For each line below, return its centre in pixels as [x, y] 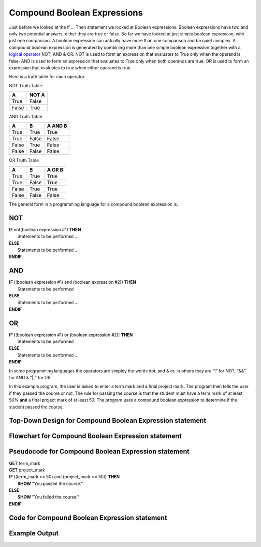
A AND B [57, 126]
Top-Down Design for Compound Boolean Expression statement [108, 421]
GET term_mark [25, 463]
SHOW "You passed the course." [50, 483]
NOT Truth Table [25, 85]
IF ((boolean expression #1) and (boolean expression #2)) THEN [72, 282]
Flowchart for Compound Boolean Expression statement [95, 436]
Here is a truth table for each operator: [47, 77]
